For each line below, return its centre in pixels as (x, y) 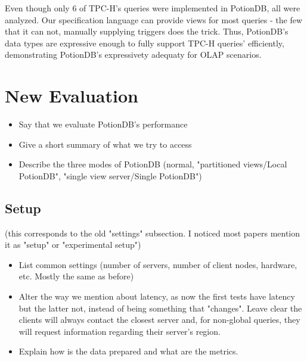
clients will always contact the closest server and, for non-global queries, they (159, 320)
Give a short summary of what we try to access (105, 144)
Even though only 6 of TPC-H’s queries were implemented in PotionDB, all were (153, 8)
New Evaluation (72, 96)
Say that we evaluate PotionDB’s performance (103, 124)
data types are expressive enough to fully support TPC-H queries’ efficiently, (145, 43)
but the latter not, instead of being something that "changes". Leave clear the (160, 308)
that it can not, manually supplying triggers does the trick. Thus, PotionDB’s (147, 31)
